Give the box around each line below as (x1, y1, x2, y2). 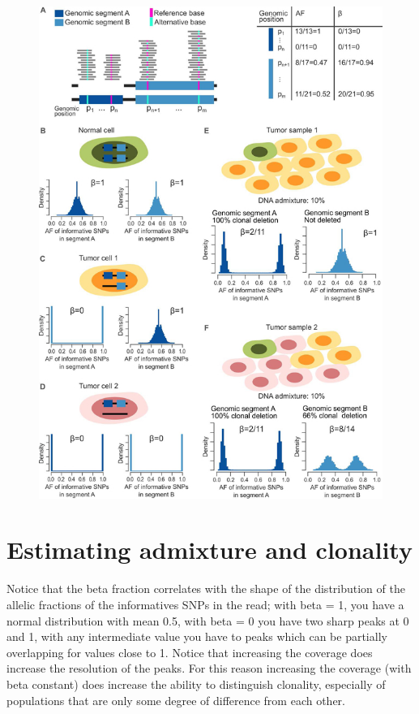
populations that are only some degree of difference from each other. (6, 691, 345, 708)
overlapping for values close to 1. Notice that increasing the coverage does (6, 643, 373, 660)
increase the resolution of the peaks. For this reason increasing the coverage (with (6, 660, 412, 677)
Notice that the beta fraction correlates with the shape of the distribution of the (6, 580, 405, 597)
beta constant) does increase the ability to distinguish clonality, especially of (6, 675, 386, 692)
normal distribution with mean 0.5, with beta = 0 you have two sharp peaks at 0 (6, 612, 409, 629)
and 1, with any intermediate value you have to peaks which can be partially (6, 628, 387, 645)
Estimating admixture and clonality (6, 533, 413, 566)
